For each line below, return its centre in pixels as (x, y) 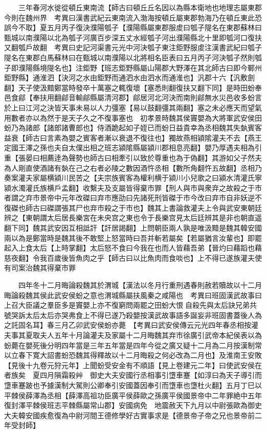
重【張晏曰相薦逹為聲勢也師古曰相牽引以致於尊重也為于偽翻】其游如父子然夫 (133, 157)
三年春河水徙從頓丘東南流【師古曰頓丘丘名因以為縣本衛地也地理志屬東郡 (140, 7)
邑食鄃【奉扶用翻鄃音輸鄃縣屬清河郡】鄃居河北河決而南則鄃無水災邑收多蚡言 (133, 97)
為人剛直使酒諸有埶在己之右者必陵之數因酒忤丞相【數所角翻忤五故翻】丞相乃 (133, 167)
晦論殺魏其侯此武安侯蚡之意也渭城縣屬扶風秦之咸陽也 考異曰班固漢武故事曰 (133, 295)
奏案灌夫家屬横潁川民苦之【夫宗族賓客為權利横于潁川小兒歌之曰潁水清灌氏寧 (133, 178)
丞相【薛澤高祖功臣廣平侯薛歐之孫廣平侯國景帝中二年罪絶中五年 (154, 395)
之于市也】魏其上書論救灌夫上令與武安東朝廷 (186, 207)
